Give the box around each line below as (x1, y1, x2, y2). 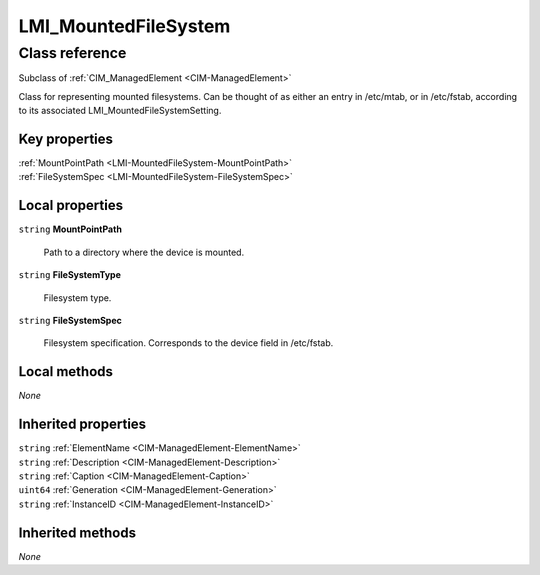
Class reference (18, 44, 127, 62)
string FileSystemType (18, 269, 122, 281)
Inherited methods (18, 524, 137, 541)
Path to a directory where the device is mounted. (43, 246, 245, 258)
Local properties (18, 197, 124, 214)
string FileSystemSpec (18, 314, 122, 326)
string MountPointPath (18, 223, 122, 235)
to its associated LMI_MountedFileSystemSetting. (18, 105, 222, 117)
